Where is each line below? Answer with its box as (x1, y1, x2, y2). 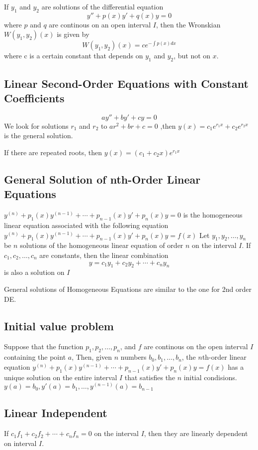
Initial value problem (4, 318, 114, 333)
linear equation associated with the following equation (4, 220, 169, 230)
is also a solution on (4, 267, 65, 277)
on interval (4, 438, 37, 448)
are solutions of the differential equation (41, 1, 164, 11)
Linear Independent (4, 405, 107, 420)
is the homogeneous (183, 210, 243, 220)
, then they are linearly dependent (144, 428, 248, 439)
